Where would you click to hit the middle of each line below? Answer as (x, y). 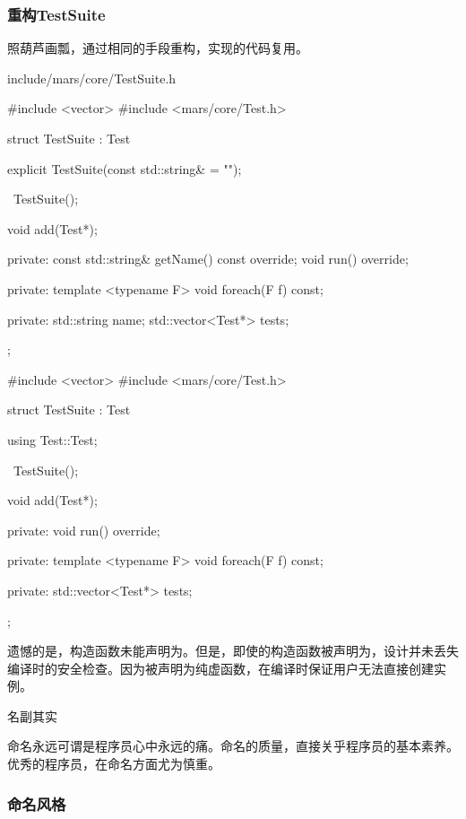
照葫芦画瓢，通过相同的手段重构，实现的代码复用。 (158, 48)
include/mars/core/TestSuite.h (92, 78)
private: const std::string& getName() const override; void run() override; (208, 259)
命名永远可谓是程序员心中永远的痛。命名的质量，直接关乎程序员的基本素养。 (233, 746)
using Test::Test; (52, 439)
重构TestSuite (56, 14)
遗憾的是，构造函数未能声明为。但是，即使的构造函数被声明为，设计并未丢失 (233, 651)
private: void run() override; (84, 530)
